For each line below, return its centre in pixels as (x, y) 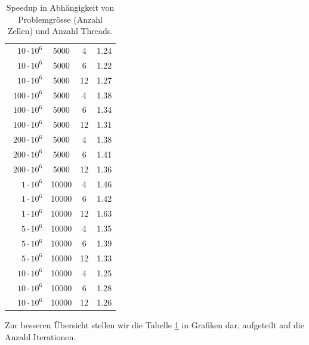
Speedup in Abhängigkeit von (60, 7)
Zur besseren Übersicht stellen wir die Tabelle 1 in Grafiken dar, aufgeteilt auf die (154, 325)
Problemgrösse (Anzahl (60, 19)
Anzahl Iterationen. (41, 337)
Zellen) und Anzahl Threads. (60, 31)
